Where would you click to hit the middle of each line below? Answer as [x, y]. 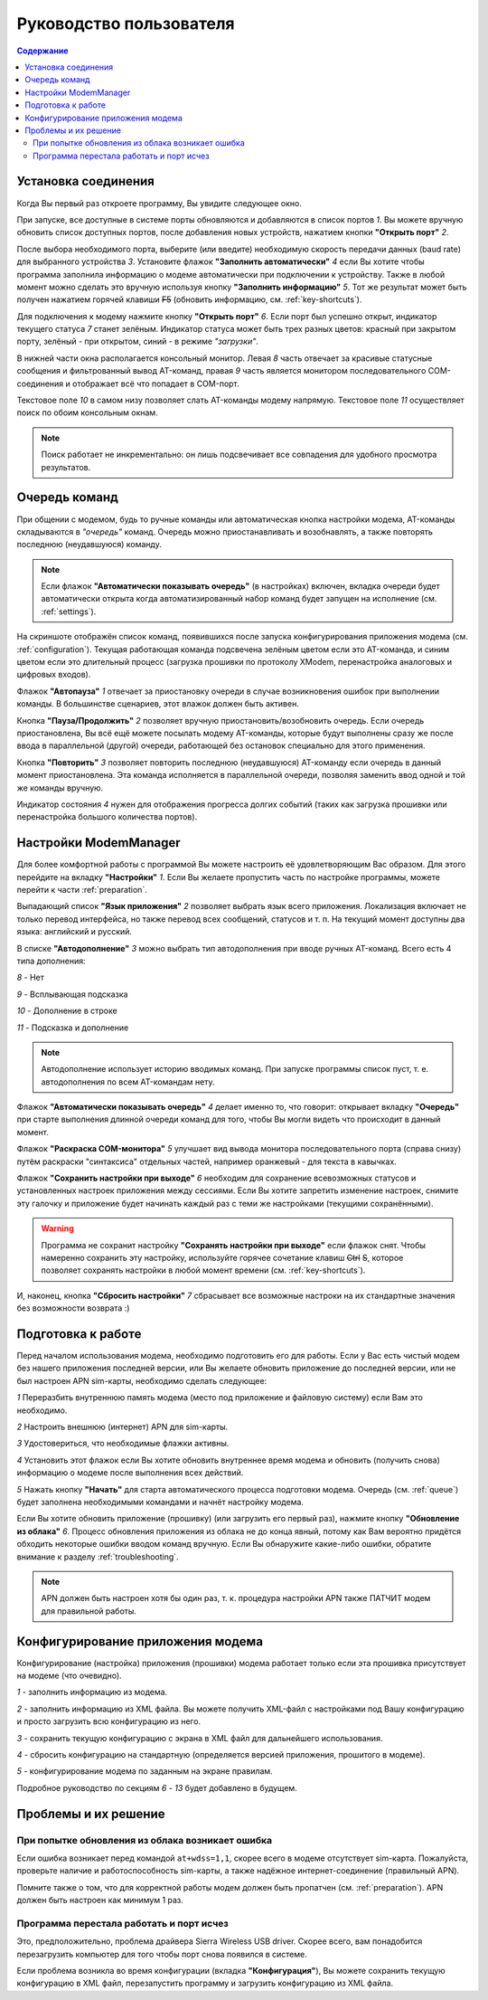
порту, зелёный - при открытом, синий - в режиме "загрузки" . [138, 341]
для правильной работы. [89, 1611]
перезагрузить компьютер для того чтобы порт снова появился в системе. [162, 1954]
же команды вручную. [60, 788]
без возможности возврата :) [73, 1308]
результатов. [66, 467]
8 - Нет [31, 978]
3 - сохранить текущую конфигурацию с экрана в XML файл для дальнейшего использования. [200, 1738]
